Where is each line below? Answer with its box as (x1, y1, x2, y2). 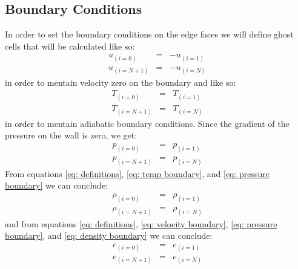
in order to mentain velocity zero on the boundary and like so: (5, 76, 236, 88)
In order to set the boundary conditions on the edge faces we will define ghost (5, 28, 294, 41)
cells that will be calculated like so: (5, 39, 135, 52)
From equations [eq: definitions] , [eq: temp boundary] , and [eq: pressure (5, 167, 270, 180)
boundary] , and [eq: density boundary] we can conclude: (5, 229, 213, 242)
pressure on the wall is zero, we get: (5, 129, 137, 141)
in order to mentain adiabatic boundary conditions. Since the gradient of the (5, 117, 290, 129)
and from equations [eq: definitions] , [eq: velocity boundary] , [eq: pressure (5, 217, 277, 230)
